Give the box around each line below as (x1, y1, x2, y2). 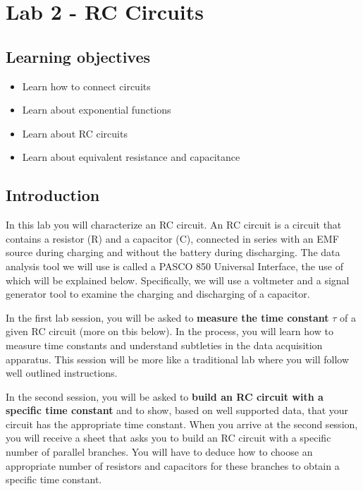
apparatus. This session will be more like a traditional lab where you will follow (6, 351, 350, 366)
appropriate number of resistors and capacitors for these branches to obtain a (6, 458, 340, 473)
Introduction (6, 184, 100, 206)
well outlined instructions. (6, 365, 118, 380)
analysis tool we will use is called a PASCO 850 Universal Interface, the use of (6, 258, 344, 273)
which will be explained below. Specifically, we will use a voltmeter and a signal (6, 272, 350, 287)
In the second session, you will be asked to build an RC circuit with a (6, 389, 324, 404)
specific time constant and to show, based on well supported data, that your (6, 403, 349, 418)
